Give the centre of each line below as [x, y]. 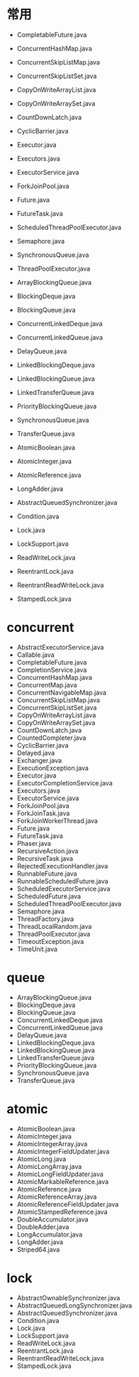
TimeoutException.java [50, 941]
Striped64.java [38, 1249]
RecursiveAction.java [48, 851]
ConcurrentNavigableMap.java [62, 692]
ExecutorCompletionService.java [65, 783]
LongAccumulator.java [50, 1234]
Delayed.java [36, 753]
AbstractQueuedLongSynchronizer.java [74, 1305]
